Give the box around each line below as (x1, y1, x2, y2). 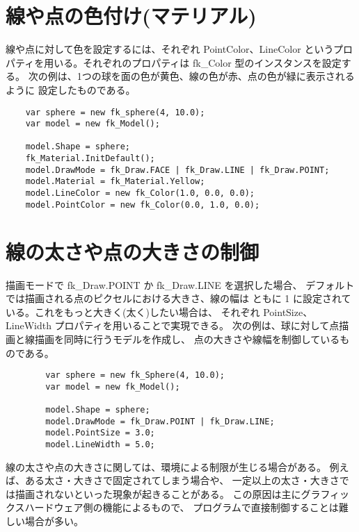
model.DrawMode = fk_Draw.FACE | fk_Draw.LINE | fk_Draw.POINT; (25, 165, 330, 175)
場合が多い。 (24, 514, 83, 529)
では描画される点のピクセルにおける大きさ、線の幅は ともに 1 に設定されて (6, 291, 351, 306)
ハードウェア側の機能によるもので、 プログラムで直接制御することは (24, 500, 339, 515)
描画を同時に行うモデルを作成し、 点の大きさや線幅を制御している (34, 331, 340, 346)
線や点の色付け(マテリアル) (6, 1, 257, 30)
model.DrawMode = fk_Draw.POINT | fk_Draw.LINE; (45, 416, 275, 426)
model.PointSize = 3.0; (45, 428, 155, 438)
